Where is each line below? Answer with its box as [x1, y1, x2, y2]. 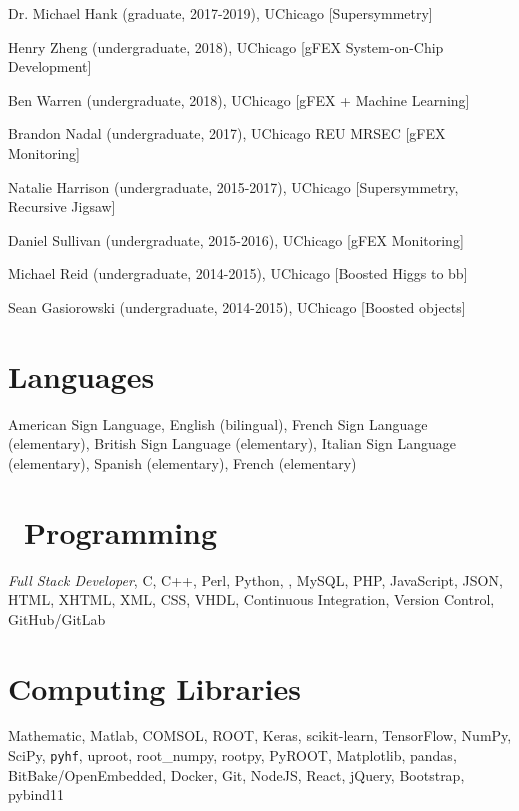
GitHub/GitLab [8, 608, 106, 629]
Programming [24, 511, 218, 552]
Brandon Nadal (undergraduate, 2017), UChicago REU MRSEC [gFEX [8, 123, 446, 144]
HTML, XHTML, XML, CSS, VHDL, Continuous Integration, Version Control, [8, 589, 495, 610]
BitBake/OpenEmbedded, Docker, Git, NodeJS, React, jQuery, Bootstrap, [8, 764, 465, 785]
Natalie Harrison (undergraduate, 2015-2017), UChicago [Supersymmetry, [8, 176, 459, 197]
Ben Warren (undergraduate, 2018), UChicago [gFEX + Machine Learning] [8, 89, 470, 110]
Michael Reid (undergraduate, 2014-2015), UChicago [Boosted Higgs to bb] [8, 263, 468, 284]
